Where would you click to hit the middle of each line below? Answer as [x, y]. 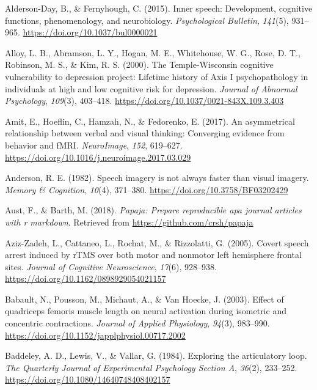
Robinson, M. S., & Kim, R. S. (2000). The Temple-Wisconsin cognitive [139, 64]
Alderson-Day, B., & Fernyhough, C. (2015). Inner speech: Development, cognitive [159, 8]
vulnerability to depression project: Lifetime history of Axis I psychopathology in [157, 76]
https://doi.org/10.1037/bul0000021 [90, 32]
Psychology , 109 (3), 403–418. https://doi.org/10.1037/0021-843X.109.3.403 [144, 101]
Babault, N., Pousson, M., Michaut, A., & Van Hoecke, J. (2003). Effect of [144, 299]
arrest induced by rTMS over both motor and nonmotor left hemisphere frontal [153, 255]
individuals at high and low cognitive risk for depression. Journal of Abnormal [151, 88]
